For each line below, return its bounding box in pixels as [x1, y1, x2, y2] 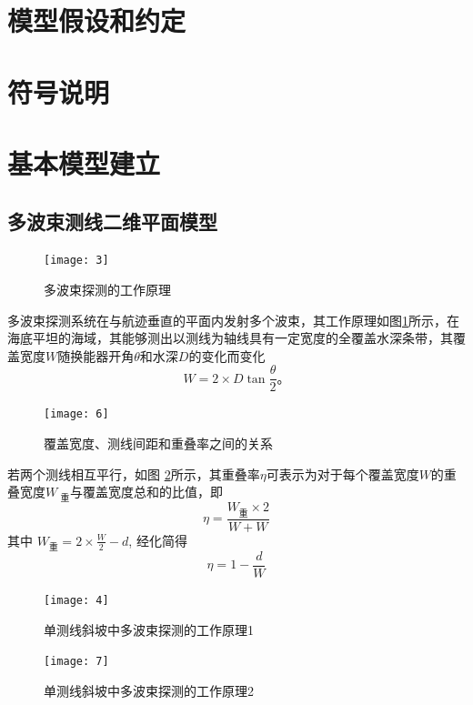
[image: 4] [44, 593, 109, 607]
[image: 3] [44, 254, 109, 267]
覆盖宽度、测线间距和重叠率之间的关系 [44, 434, 273, 453]
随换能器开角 [57, 346, 135, 365]
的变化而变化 [188, 346, 266, 365]
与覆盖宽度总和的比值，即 [70, 482, 224, 501]
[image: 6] [44, 408, 109, 421]
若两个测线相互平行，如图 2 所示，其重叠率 [7, 464, 260, 483]
